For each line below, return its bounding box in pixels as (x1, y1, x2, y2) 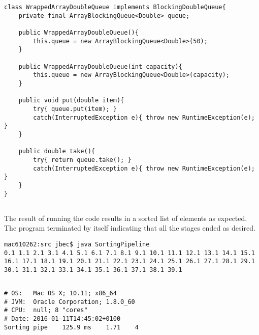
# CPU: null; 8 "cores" (4, 306, 88, 314)
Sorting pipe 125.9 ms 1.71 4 (4, 323, 139, 331)
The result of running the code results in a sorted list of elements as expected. (4, 212, 247, 223)
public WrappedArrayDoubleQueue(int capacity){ (18, 63, 182, 70)
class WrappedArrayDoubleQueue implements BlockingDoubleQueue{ (4, 4, 226, 11)
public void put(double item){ (18, 97, 124, 104)
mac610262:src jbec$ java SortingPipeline (4, 240, 150, 248)
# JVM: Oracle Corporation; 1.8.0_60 (4, 298, 135, 305)
